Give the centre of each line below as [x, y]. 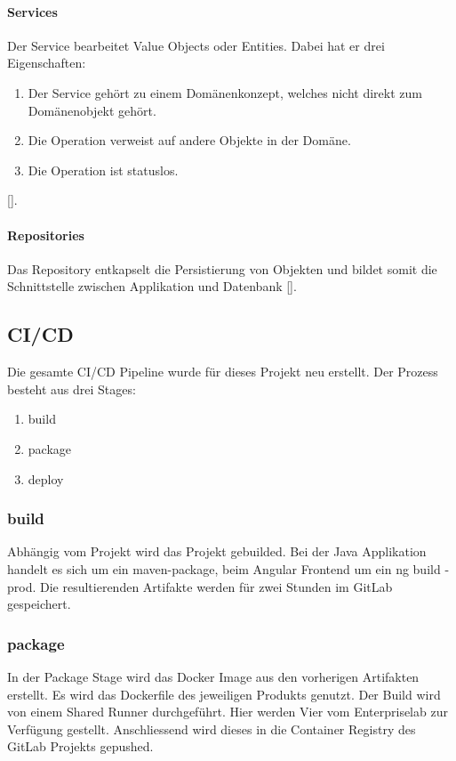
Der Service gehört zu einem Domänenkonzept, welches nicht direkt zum [225, 92]
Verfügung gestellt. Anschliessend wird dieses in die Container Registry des [212, 729]
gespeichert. [39, 604]
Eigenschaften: [47, 63]
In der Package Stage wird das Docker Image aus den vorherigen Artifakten [213, 676]
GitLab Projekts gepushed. [80, 746]
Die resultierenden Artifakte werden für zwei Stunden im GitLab [216, 586]
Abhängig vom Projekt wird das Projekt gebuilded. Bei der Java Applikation [217, 551]
